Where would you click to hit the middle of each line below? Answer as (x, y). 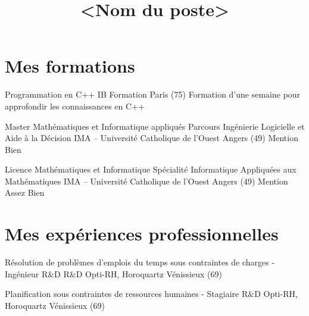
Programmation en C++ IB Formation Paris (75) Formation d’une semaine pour (153, 94)
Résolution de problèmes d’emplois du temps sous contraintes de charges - (140, 262)
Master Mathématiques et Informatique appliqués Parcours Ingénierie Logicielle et (155, 126)
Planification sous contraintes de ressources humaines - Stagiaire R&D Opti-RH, (151, 294)
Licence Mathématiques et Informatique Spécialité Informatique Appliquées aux (151, 169)
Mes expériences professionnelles (142, 234)
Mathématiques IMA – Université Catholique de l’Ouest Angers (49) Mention (146, 181)
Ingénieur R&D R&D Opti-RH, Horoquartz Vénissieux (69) (113, 273)
